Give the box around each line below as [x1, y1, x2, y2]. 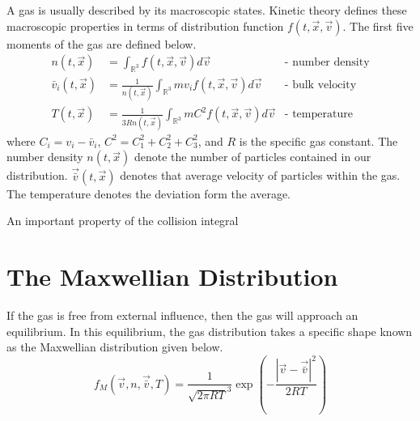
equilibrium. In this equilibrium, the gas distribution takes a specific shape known [6, 322, 413, 339]
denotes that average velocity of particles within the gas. [120, 167, 401, 184]
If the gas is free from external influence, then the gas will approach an [6, 307, 358, 324]
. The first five [342, 17, 414, 34]
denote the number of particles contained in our [134, 148, 371, 165]
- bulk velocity [284, 79, 357, 91]
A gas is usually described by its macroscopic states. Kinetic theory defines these [6, 2, 407, 18]
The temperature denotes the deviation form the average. [6, 185, 291, 202]
